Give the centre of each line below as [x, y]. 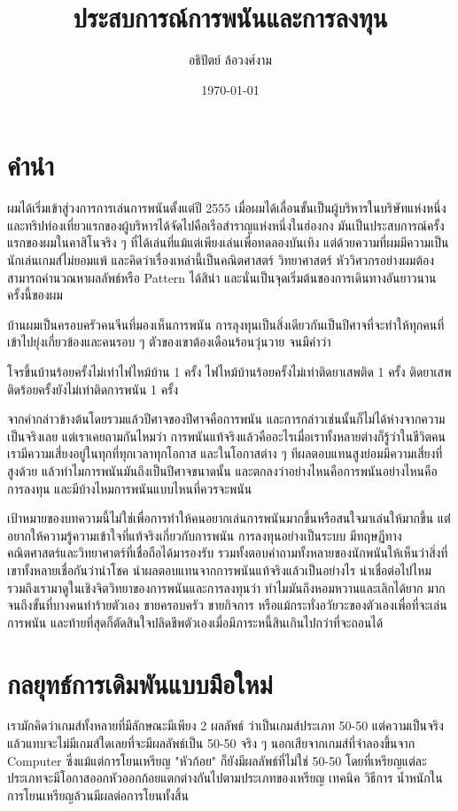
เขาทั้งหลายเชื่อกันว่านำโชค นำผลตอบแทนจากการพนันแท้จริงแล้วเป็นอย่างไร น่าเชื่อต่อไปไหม [219, 569]
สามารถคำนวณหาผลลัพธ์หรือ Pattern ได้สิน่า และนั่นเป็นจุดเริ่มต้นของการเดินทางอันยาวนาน [222, 277]
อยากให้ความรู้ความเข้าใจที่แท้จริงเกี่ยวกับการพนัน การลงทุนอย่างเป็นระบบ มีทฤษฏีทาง [205, 535]
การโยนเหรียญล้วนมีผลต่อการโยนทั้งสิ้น [98, 795]
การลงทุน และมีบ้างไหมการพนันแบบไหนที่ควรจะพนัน [130, 488]
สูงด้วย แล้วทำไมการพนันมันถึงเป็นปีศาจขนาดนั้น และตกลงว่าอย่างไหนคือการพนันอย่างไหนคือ [222, 470]
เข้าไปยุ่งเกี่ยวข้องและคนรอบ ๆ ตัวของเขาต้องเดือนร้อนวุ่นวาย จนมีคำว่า [169, 342]
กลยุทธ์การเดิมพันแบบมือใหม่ [140, 683]
